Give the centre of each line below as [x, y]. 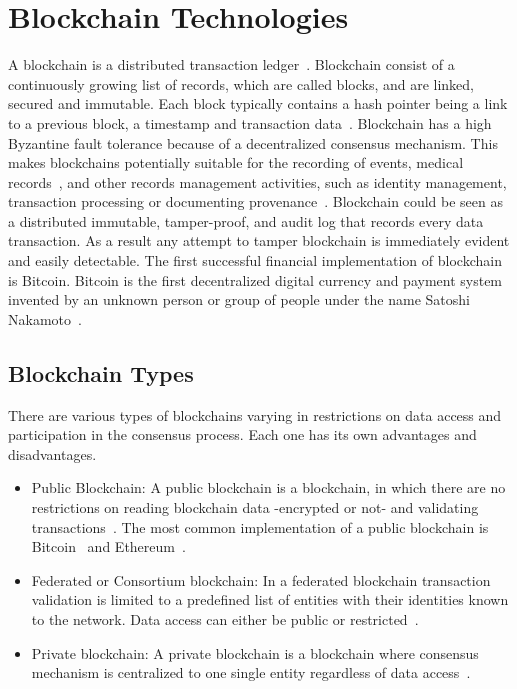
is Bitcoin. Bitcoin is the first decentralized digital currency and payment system [255, 279]
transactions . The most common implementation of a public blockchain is [260, 526]
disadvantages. [52, 453]
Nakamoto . [45, 318]
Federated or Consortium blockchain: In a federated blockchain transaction [261, 579]
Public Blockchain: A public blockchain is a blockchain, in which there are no [268, 487]
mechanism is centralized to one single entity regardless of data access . [251, 672]
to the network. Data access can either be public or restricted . [225, 618]
